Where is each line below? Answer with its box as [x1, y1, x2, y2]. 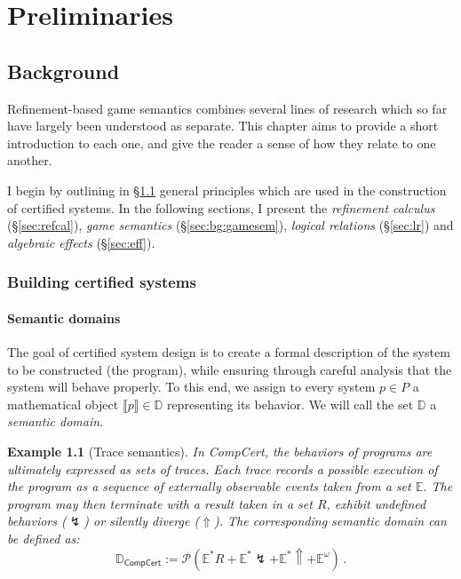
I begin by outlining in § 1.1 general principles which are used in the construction [7, 180, 447, 199]
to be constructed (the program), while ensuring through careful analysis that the [7, 360, 452, 378]
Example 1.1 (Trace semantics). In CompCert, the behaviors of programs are [7, 441, 433, 460]
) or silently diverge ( [83, 512, 200, 530]
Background [7, 57, 120, 84]
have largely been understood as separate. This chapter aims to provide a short [7, 116, 439, 135]
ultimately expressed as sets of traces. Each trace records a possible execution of [7, 459, 438, 478]
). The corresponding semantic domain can [214, 512, 447, 530]
